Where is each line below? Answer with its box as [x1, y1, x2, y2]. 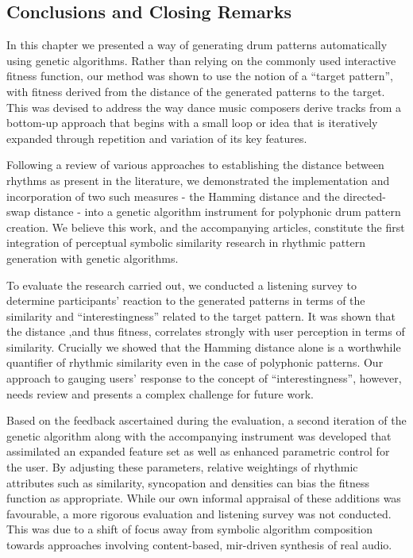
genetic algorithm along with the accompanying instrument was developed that [6, 427, 392, 444]
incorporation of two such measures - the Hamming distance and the [6, 187, 340, 204]
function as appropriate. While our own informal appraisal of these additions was [6, 490, 401, 506]
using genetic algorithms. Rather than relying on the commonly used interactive [6, 52, 396, 68]
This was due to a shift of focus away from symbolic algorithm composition [6, 521, 372, 537]
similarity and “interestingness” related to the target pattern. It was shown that [6, 307, 396, 324]
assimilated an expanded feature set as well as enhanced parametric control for [6, 443, 390, 460]
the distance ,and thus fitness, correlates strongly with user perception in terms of [6, 323, 405, 340]
